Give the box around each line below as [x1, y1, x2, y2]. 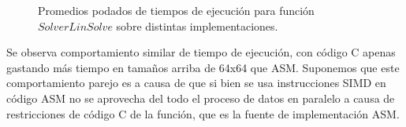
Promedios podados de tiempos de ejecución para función [38, 2, 315, 18]
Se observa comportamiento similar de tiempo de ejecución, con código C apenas [6, 44, 396, 60]
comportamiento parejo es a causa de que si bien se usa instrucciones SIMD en [6, 74, 386, 91]
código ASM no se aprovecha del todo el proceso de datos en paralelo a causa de [6, 89, 395, 106]
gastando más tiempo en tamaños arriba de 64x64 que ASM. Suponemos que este [6, 59, 400, 75]
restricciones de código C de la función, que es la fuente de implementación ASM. [6, 105, 400, 122]
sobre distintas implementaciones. [116, 17, 278, 34]
